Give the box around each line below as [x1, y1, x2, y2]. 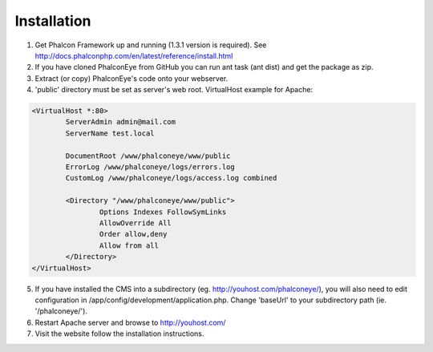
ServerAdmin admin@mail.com [65, 117, 176, 127]
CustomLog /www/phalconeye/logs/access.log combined [65, 173, 277, 183]
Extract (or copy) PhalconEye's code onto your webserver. [34, 73, 229, 83]
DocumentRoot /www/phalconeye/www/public [65, 151, 231, 160]
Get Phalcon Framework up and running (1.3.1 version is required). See [34, 40, 267, 50]
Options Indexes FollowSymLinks [99, 207, 227, 216]
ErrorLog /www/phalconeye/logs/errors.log [65, 163, 236, 172]
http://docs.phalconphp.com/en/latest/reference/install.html [34, 51, 233, 60]
